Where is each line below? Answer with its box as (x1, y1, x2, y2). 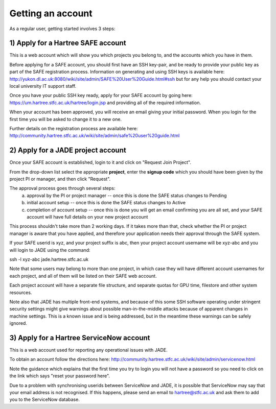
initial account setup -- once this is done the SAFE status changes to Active (27, 200, 186, 206)
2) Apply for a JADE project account (9, 146, 126, 155)
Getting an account (9, 8, 93, 19)
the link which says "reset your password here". (9, 373, 110, 379)
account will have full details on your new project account (27, 214, 148, 220)
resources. (9, 289, 32, 296)
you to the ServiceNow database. (9, 396, 80, 403)
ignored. (9, 320, 28, 326)
